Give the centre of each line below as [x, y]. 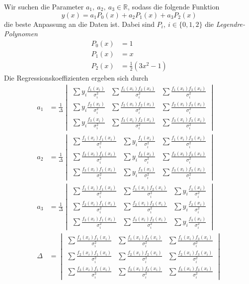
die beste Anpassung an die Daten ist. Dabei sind [79, 24]
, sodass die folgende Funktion [173, 6]
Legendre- [231, 24]
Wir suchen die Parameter [44, 6]
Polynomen [21, 34]
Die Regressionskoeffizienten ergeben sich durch [76, 77]
